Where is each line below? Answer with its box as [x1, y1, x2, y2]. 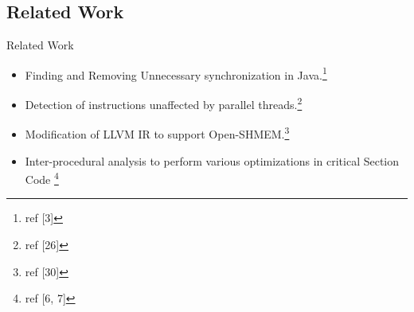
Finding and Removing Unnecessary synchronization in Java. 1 [25, 64, 327, 83]
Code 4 [25, 169, 59, 187]
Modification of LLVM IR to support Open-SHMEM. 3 [25, 123, 290, 142]
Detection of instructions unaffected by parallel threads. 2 [25, 94, 303, 112]
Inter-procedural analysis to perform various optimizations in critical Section [25, 152, 400, 169]
